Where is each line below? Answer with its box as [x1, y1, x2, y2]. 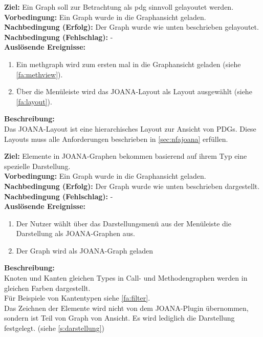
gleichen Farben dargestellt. [4, 282, 91, 293]
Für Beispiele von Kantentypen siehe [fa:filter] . [4, 292, 150, 303]
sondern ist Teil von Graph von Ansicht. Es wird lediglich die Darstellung [4, 312, 235, 323]
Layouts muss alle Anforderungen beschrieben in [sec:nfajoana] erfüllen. [4, 133, 228, 144]
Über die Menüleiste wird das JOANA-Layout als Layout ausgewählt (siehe [16, 86, 252, 97]
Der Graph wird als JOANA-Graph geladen [16, 245, 154, 256]
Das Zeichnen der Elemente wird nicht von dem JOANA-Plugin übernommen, [4, 302, 249, 313]
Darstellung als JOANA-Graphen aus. [16, 228, 135, 239]
